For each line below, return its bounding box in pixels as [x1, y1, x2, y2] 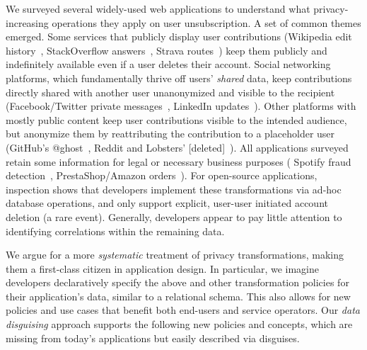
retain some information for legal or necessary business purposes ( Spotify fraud [6, 154, 351, 169]
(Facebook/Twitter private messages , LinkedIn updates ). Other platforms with [6, 98, 356, 113]
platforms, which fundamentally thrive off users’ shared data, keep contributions [6, 70, 352, 85]
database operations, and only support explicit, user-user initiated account [6, 196, 328, 210]
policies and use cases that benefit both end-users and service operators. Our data [6, 303, 360, 317]
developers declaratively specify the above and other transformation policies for [6, 275, 349, 290]
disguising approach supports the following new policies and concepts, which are [6, 317, 353, 332]
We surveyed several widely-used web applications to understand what [6, 1, 310, 16]
